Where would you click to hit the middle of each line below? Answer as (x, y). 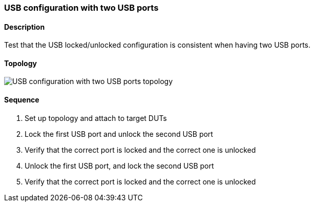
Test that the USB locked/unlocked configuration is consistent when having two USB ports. (158, 45)
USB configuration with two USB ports (81, 8)
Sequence (22, 100)
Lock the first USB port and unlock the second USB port (119, 134)
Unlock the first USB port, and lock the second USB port (119, 166)
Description (25, 27)
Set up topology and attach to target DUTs (96, 118)
